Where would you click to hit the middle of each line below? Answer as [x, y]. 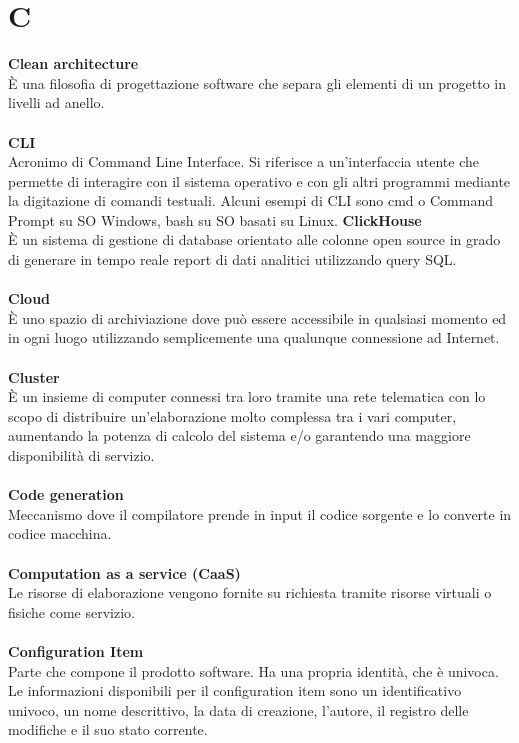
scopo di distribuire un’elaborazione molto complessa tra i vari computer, [232, 415]
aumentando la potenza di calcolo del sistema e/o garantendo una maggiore [239, 435]
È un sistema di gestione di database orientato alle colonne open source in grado [254, 239]
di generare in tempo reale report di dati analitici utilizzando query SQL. [232, 259]
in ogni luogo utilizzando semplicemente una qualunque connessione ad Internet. [254, 337]
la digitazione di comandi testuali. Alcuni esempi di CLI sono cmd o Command [250, 200]
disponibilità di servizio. [81, 455]
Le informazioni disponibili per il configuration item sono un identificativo [235, 690]
